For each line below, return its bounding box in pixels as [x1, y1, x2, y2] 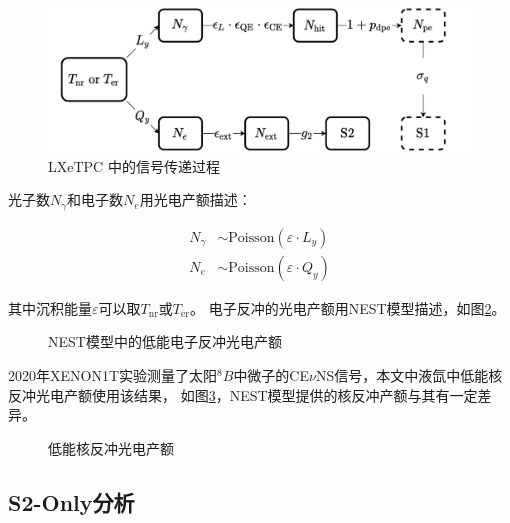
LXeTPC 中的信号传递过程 [48, 155, 220, 176]
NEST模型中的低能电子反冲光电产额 [48, 331, 282, 352]
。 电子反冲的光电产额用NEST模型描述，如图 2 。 [189, 297, 506, 318]
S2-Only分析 [8, 486, 135, 517]
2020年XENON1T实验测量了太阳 [8, 364, 218, 385]
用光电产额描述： [139, 189, 252, 210]
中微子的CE [233, 364, 310, 385]
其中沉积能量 [8, 297, 92, 318]
